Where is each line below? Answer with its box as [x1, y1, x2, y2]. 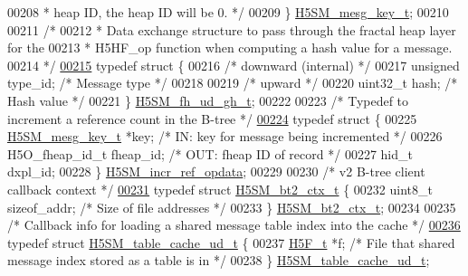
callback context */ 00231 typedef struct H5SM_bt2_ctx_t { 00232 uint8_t [7, 179, 433, 198]
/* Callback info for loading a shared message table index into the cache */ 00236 [7, 215, 461, 234]
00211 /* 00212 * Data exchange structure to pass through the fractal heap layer [7, 20, 456, 39]
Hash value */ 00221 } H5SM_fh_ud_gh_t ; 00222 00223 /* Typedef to [7, 90, 409, 109]
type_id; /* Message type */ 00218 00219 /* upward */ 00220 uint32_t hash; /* [7, 73, 458, 92]
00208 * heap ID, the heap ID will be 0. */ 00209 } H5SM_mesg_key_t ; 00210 [7, 3, 449, 21]
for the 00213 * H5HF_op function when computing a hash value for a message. [7, 38, 453, 57]
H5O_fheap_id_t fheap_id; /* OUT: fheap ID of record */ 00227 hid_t [7, 144, 413, 163]
